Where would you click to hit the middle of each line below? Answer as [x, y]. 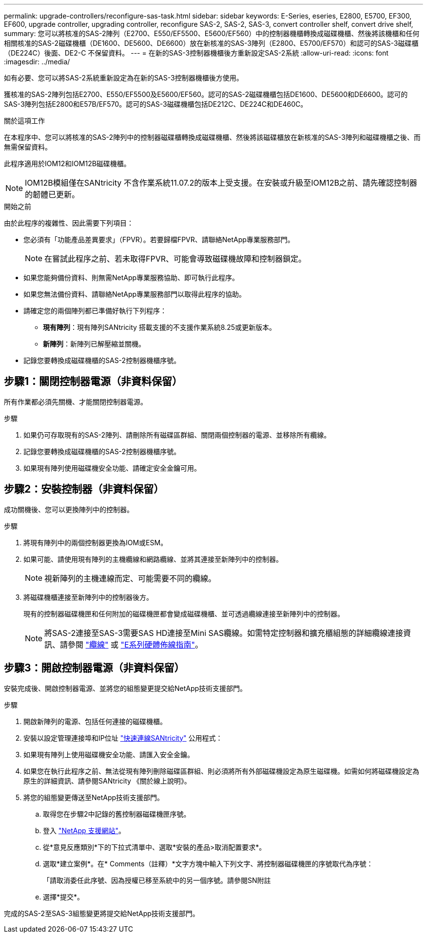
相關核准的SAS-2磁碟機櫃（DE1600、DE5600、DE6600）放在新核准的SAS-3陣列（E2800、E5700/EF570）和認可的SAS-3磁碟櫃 [211, 43]
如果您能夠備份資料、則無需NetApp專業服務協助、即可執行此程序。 [131, 277]
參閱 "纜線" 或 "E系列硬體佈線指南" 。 [136, 644]
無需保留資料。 [28, 147]
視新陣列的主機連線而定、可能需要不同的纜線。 [130, 578]
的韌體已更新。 [52, 194]
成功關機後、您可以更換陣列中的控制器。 [69, 509]
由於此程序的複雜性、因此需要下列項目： [69, 223]
